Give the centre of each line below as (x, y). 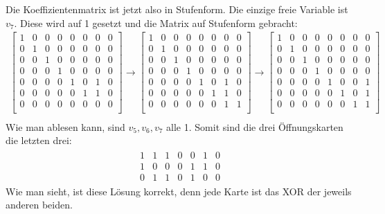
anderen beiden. (39, 205)
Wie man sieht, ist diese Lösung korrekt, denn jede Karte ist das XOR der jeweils (179, 191)
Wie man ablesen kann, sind (65, 126)
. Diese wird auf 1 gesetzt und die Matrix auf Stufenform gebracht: (156, 23)
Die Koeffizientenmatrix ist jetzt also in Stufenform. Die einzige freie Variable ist (177, 9)
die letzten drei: (39, 140)
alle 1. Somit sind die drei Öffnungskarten (255, 126)
